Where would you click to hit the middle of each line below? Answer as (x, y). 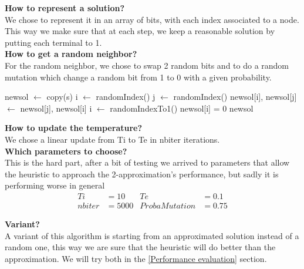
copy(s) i (62, 97)
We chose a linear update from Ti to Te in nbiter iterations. (112, 139)
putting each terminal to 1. (53, 42)
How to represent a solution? (65, 8)
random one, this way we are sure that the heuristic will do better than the (140, 247)
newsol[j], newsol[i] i (56, 108)
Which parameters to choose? (66, 151)
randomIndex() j (126, 97)
